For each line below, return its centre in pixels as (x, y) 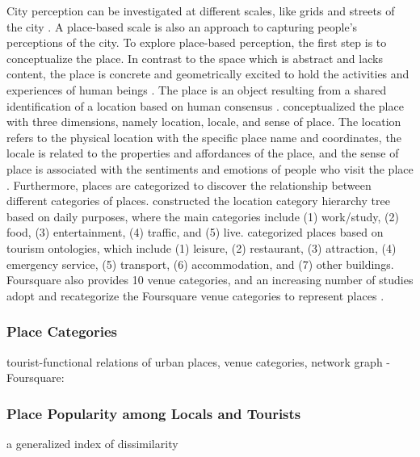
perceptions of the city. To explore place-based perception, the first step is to (197, 42)
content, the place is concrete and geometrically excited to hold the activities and (208, 74)
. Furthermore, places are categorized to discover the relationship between (189, 184)
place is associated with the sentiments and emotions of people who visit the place (210, 168)
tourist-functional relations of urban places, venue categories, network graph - (199, 361)
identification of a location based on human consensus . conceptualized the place (205, 105)
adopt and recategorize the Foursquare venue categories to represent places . (195, 295)
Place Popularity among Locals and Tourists (154, 413)
